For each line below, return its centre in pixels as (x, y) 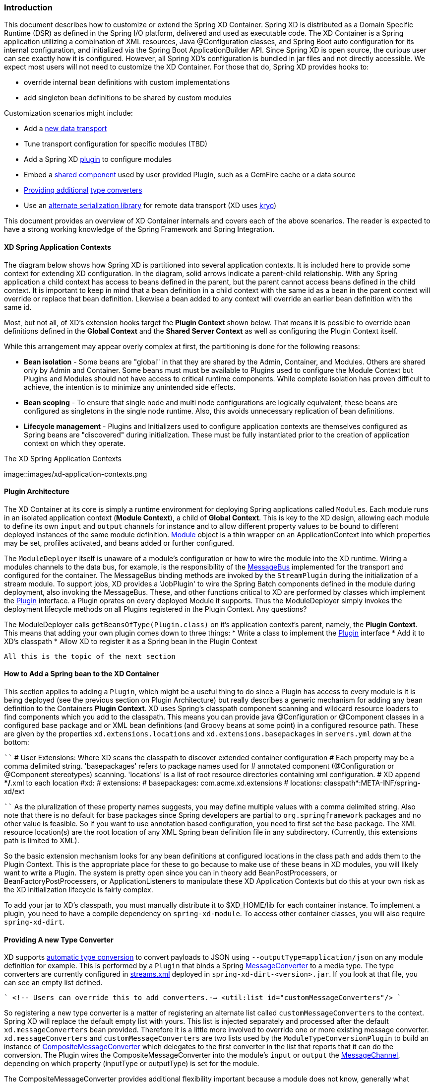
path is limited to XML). (42, 841)
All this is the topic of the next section (90, 656)
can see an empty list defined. (53, 983)
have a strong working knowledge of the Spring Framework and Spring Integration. (139, 229)
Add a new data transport (65, 129)
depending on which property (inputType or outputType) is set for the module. (132, 1064)
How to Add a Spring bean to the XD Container (82, 674)
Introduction (28, 7)
